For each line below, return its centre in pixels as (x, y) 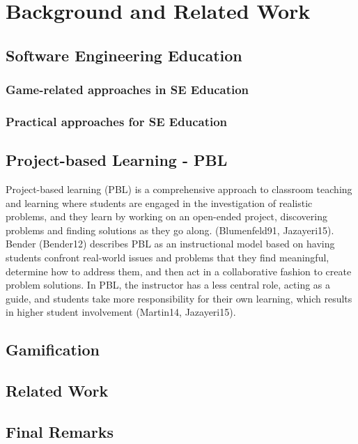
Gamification (53, 350)
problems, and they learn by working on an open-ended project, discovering (166, 216)
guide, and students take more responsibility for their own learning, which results (179, 298)
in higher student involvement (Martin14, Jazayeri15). (121, 312)
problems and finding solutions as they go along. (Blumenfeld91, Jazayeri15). (170, 230)
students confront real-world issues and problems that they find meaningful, (168, 258)
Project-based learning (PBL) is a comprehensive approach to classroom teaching (179, 189)
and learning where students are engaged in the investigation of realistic (159, 202)
